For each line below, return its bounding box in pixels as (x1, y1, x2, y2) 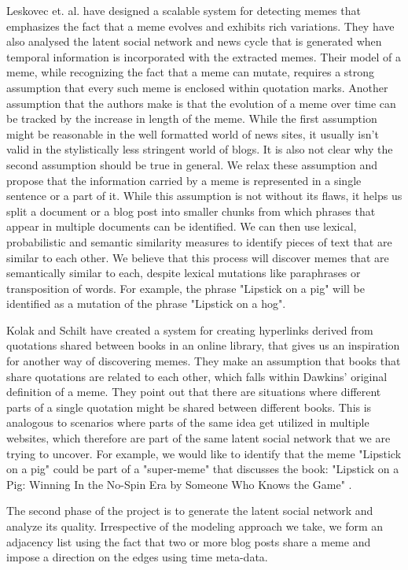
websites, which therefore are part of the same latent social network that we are (6, 430, 391, 446)
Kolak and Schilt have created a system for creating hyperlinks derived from (6, 321, 373, 338)
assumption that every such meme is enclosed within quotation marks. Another (6, 79, 388, 95)
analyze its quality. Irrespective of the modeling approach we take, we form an (6, 518, 384, 534)
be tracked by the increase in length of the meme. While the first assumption (6, 110, 377, 127)
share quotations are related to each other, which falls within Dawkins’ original (6, 368, 388, 384)
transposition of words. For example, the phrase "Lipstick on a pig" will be (6, 279, 365, 296)
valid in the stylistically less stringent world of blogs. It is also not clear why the (6, 141, 393, 157)
